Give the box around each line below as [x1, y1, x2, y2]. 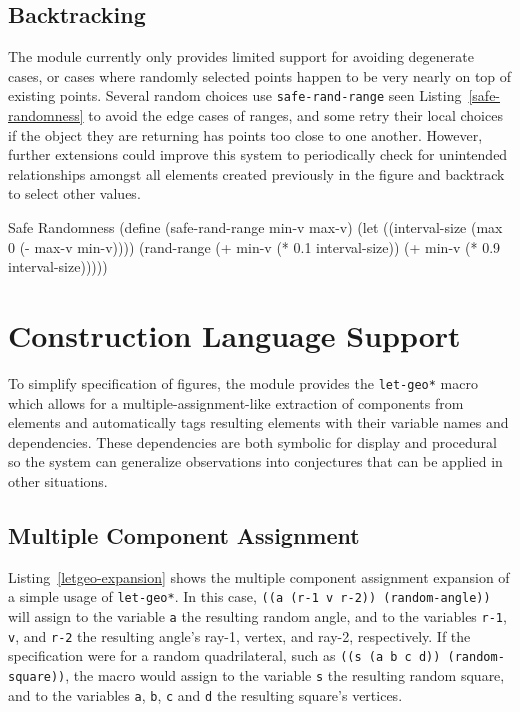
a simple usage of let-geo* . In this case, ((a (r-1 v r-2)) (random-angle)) [8, 586, 491, 607]
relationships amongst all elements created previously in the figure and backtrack [8, 163, 505, 184]
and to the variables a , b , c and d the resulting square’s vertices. [8, 684, 403, 705]
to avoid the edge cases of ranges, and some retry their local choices [88, 105, 503, 126]
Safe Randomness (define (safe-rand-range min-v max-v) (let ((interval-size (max [8, 217, 503, 238]
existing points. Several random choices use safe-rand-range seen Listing [8, 85, 462, 106]
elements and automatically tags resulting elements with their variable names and [8, 412, 509, 433]
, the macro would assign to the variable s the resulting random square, [65, 664, 505, 685]
